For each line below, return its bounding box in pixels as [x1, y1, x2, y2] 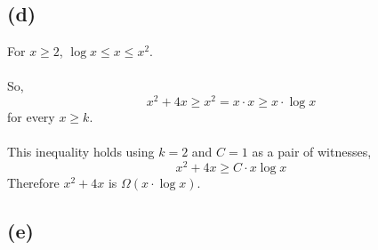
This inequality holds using [7, 142, 155, 161]
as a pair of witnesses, [252, 142, 372, 161]
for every [7, 108, 55, 126]
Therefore [7, 173, 60, 191]
